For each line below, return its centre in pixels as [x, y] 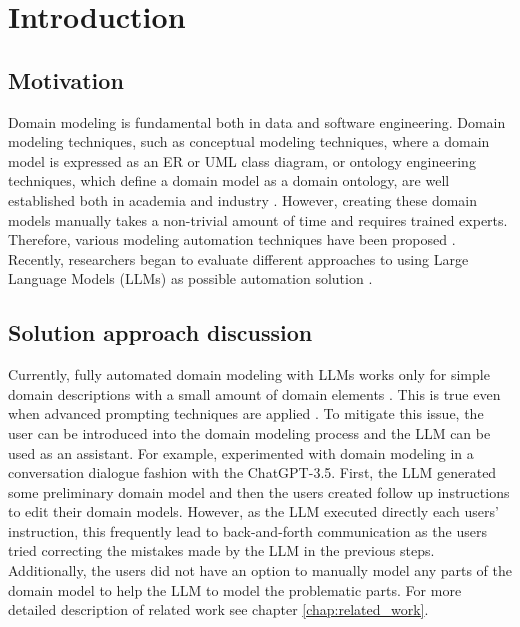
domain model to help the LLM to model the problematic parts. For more [235, 589]
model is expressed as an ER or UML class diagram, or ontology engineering [242, 160]
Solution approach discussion [160, 332]
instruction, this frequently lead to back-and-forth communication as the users [247, 530]
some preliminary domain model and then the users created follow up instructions [259, 491]
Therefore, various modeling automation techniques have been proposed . [232, 239]
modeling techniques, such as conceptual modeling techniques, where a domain [249, 141]
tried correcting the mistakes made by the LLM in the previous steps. [221, 550]
